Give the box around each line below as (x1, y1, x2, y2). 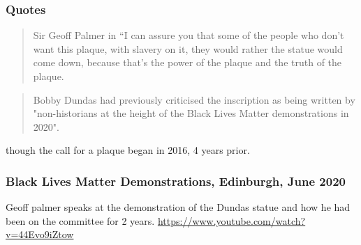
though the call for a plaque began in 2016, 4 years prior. (6, 143, 250, 157)
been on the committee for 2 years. (6, 213, 155, 228)
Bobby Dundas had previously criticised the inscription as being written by (33, 92, 355, 106)
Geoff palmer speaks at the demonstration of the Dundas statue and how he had (6, 200, 351, 214)
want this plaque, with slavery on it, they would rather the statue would (33, 41, 343, 56)
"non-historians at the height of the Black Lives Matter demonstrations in (33, 106, 349, 120)
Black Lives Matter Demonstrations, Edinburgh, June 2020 (6, 172, 346, 189)
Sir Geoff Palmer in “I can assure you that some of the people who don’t (33, 28, 344, 42)
